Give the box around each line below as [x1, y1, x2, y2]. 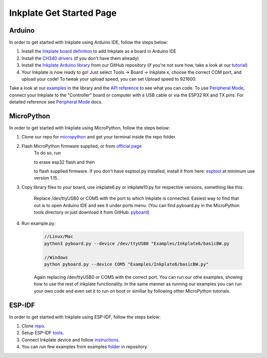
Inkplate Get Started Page [9, 7, 117, 18]
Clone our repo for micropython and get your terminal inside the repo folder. [21, 134, 177, 140]
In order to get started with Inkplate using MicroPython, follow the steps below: [9, 125, 170, 131]
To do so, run [34, 150, 61, 156]
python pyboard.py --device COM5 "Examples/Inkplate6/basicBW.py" [44, 261, 209, 267]
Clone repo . [21, 323, 45, 329]
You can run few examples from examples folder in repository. [21, 344, 148, 350]
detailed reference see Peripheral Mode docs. [9, 99, 103, 105]
